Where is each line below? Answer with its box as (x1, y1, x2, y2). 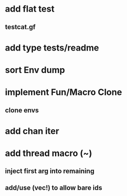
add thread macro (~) (5, 147, 93, 159)
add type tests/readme (5, 42, 99, 53)
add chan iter (5, 125, 60, 137)
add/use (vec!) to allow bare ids (5, 183, 103, 192)
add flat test (5, 3, 55, 15)
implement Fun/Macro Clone (5, 87, 122, 98)
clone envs (5, 106, 39, 114)
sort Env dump (5, 64, 65, 75)
